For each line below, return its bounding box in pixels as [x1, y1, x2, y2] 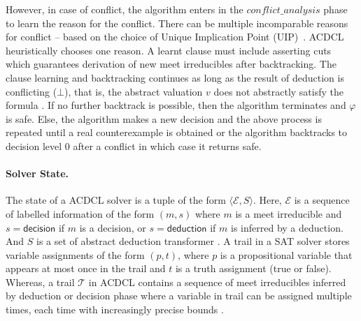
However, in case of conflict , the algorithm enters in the [6, 2, 243, 16]
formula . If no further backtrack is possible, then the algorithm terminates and [6, 98, 346, 112]
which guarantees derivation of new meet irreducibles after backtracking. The [6, 57, 337, 71]
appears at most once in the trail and [6, 261, 166, 276]
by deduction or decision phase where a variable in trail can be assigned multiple [6, 288, 352, 303]
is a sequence [294, 193, 350, 207]
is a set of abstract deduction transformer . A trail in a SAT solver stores [36, 234, 350, 248]
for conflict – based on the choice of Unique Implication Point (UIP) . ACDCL [6, 29, 344, 44]
